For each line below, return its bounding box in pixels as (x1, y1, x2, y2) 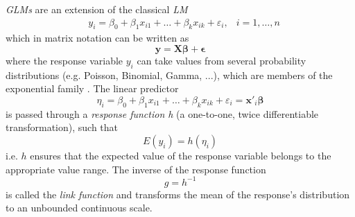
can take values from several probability (137, 53, 306, 68)
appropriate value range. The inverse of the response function (6, 162, 266, 176)
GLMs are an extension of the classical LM (6, 2, 188, 16)
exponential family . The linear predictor (6, 81, 179, 96)
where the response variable (6, 53, 123, 68)
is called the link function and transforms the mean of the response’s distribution (6, 186, 350, 201)
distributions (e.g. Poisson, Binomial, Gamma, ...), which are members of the (6, 67, 333, 82)
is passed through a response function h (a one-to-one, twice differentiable (6, 106, 319, 121)
